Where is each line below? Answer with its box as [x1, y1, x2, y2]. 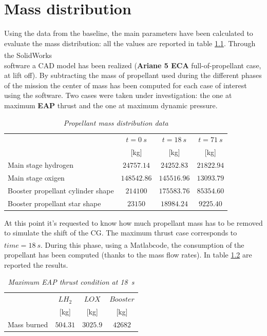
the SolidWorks [4, 49, 52, 60]
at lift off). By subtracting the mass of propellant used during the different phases [4, 70, 262, 81]
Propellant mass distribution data [63, 117, 168, 128]
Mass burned [8, 319, 48, 329]
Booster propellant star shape [8, 197, 101, 208]
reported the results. [4, 259, 68, 270]
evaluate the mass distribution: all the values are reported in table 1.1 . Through [4, 37, 256, 48]
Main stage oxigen [8, 172, 65, 183]
